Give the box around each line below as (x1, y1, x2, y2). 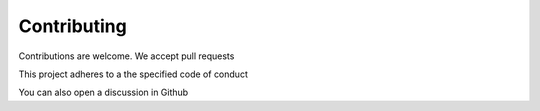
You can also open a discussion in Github (18, 86, 189, 99)
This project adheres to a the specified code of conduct (18, 68, 249, 80)
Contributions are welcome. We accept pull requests (18, 50, 235, 62)
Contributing (18, 15, 127, 37)
